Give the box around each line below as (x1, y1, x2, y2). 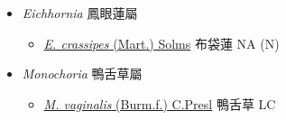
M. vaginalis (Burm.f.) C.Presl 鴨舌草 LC (43, 94, 276, 113)
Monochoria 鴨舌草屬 (22, 64, 143, 83)
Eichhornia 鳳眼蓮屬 (22, 4, 138, 22)
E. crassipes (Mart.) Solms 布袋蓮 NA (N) (43, 33, 280, 52)
